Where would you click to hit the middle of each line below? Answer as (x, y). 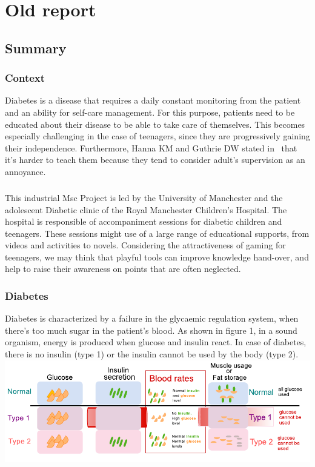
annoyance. (25, 171)
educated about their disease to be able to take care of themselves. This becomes (155, 124)
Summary (36, 48)
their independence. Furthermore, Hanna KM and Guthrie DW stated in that (151, 147)
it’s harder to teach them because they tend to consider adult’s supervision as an (155, 160)
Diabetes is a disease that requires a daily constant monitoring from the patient (153, 100)
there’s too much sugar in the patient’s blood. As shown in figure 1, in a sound (151, 330)
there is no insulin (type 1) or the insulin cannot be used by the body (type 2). (152, 354)
